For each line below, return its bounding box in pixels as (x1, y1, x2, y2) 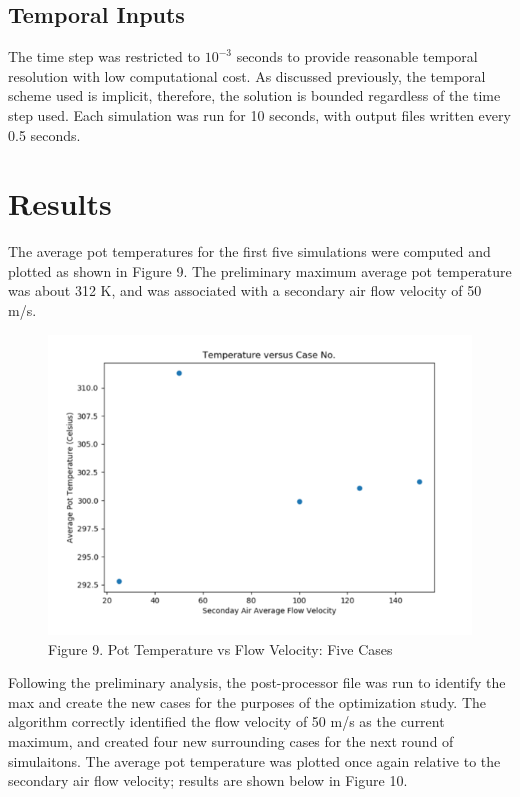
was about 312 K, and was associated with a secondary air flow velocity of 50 (8, 280, 482, 301)
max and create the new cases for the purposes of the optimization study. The (8, 691, 487, 712)
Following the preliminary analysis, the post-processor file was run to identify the (8, 672, 506, 693)
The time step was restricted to (8, 46, 200, 67)
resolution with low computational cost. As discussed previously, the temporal (8, 65, 486, 86)
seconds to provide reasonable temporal (236, 46, 478, 67)
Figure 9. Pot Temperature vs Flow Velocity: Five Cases (48, 638, 393, 659)
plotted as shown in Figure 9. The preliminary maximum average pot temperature (8, 260, 512, 281)
